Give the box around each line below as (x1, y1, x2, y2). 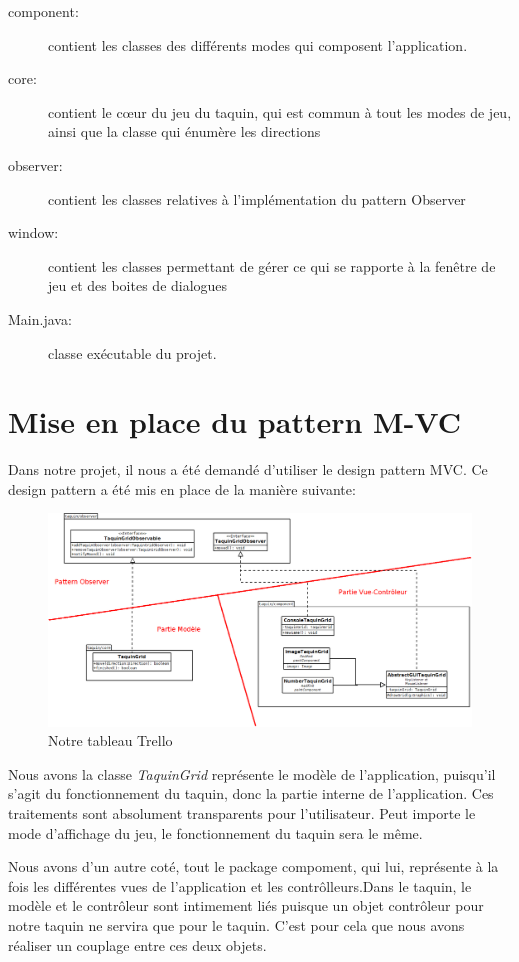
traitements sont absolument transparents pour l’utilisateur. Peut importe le (8, 803, 476, 824)
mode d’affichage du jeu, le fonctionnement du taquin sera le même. (8, 822, 423, 843)
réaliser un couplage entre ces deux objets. (8, 934, 267, 955)
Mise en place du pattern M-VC (8, 401, 462, 442)
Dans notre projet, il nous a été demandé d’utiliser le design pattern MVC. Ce (8, 459, 488, 480)
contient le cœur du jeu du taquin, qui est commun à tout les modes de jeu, (48, 101, 512, 122)
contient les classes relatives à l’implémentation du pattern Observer (48, 188, 466, 209)
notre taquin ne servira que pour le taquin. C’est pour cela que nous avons (8, 915, 465, 936)
